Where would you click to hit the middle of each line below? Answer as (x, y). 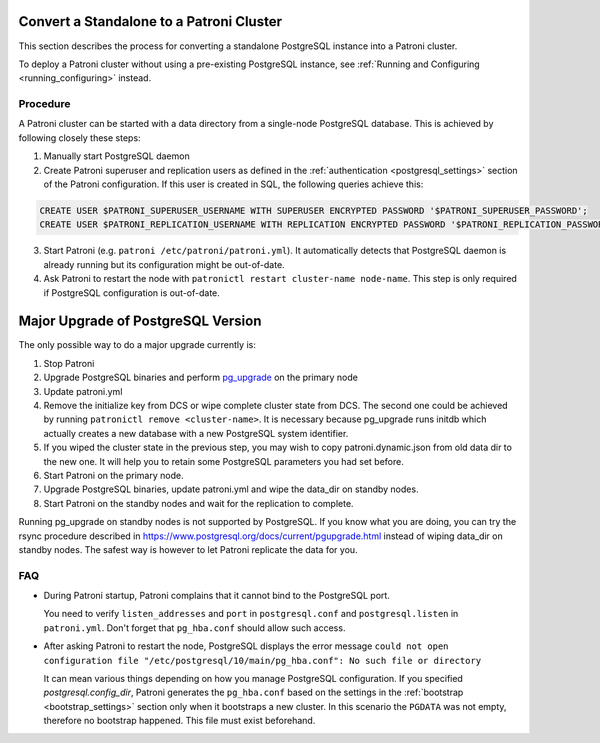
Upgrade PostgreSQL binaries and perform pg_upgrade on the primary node (201, 377)
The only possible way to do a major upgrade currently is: (137, 345)
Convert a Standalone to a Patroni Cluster (150, 21)
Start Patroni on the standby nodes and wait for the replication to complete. (198, 503)
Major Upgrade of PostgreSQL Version (140, 321)
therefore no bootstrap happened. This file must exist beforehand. (179, 721)
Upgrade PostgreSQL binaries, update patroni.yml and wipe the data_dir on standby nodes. (231, 489)
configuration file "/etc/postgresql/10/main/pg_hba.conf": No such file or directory (262, 660)
